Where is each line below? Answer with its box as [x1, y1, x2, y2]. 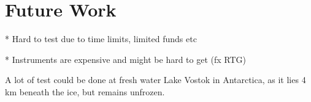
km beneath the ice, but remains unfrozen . [5, 85, 165, 98]
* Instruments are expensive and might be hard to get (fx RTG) [5, 53, 247, 65]
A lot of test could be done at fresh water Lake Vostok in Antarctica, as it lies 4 [5, 73, 306, 86]
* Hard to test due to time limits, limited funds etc [5, 32, 197, 45]
